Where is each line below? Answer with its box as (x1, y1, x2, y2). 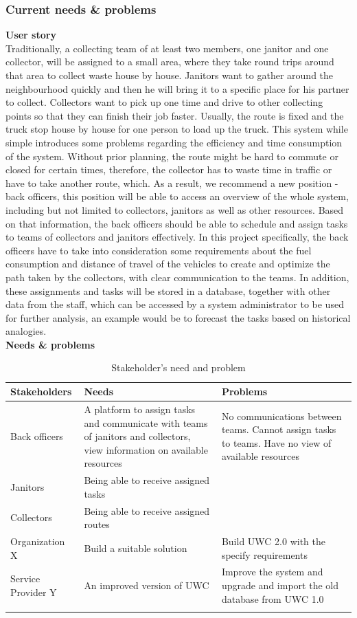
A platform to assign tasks (84, 401, 196, 416)
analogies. (5, 324, 47, 338)
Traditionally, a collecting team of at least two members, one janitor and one (5, 41, 329, 55)
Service (10, 571, 41, 586)
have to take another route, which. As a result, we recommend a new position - (5, 175, 338, 190)
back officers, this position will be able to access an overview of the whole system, (5, 189, 349, 203)
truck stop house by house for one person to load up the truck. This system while (5, 122, 348, 136)
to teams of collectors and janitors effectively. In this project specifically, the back (5, 230, 349, 244)
